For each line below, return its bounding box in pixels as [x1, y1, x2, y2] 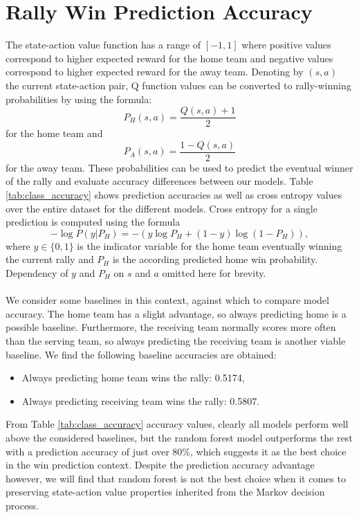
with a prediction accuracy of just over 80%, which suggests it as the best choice [6, 444, 347, 458]
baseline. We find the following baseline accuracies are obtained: [6, 347, 277, 361]
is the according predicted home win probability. [112, 252, 318, 266]
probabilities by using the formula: [6, 91, 152, 106]
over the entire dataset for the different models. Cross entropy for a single [6, 201, 317, 215]
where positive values [241, 37, 331, 52]
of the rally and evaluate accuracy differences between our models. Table [6, 174, 313, 188]
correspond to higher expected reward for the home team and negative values [6, 51, 333, 65]
